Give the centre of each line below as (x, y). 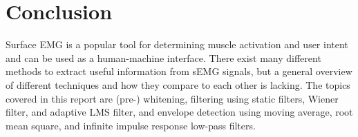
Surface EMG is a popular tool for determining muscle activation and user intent (177, 44)
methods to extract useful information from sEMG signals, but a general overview (179, 71)
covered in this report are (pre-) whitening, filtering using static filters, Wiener (172, 98)
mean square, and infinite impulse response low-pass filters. (131, 125)
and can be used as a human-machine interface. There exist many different (163, 57)
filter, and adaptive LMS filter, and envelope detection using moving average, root (179, 112)
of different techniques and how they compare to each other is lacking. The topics (178, 84)
